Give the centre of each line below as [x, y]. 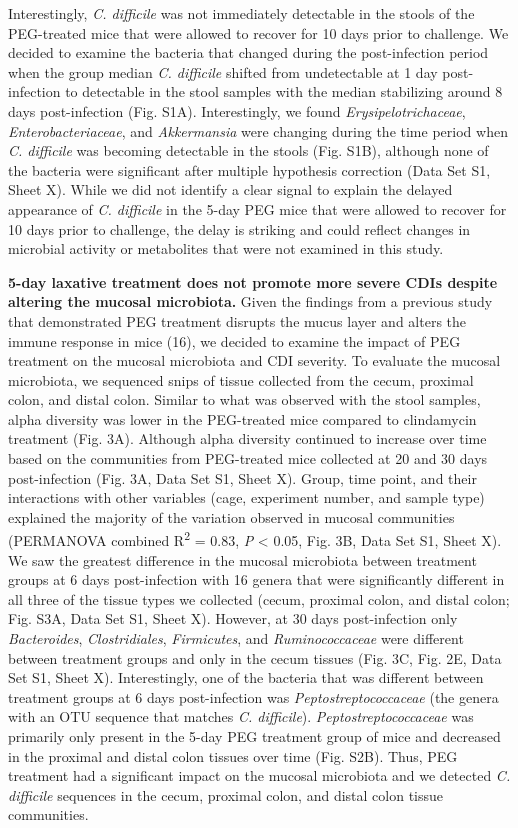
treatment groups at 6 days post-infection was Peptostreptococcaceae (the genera [253, 696]
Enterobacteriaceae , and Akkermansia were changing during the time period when [258, 130]
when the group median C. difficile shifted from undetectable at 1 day [223, 71]
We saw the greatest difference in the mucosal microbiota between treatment [242, 559]
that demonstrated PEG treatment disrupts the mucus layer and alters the [237, 320]
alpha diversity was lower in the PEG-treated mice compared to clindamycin [242, 418]
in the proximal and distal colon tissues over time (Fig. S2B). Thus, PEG [233, 755]
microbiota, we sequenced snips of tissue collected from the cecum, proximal [241, 379]
